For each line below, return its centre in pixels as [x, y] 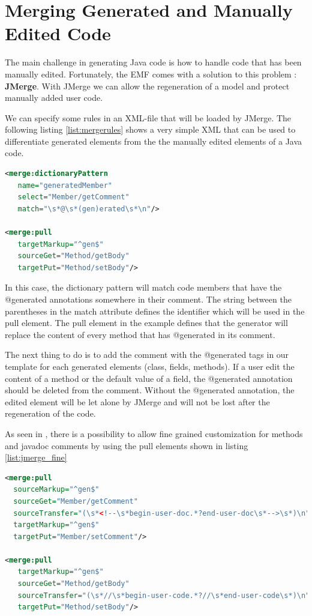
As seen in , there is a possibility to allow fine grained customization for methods [154, 433]
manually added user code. [54, 98]
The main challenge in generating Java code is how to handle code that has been [153, 62]
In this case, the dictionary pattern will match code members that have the [143, 287]
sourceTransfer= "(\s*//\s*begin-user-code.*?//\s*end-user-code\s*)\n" [164, 595]
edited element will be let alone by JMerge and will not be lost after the [137, 401]
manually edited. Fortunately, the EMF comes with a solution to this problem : [151, 74]
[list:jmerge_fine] [36, 457]
